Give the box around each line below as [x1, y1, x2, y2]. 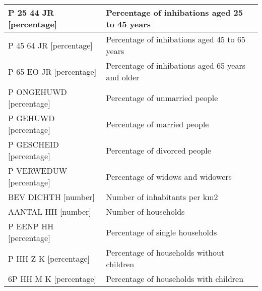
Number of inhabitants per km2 [106, 191, 218, 203]
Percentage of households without [106, 247, 225, 258]
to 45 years [106, 18, 151, 30]
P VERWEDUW [8, 165, 68, 176]
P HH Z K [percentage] [8, 252, 90, 264]
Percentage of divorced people [106, 144, 211, 156]
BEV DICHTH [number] [8, 191, 95, 203]
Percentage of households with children [106, 273, 244, 284]
